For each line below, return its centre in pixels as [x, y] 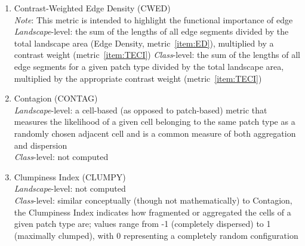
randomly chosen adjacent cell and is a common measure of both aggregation [155, 133]
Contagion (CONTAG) [56, 98]
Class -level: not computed [61, 157]
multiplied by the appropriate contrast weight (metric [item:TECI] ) [138, 78]
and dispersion [41, 145]
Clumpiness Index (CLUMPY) [70, 176]
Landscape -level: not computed [70, 188]
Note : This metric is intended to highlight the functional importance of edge [153, 19]
